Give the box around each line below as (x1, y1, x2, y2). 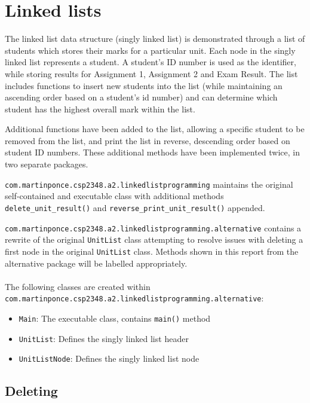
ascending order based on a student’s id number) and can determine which (5, 91, 278, 103)
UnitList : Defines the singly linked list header (19, 332, 189, 344)
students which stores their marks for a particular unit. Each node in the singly (5, 44, 296, 56)
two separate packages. (5, 158, 88, 170)
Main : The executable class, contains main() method (19, 312, 211, 324)
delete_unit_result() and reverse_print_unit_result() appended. (5, 201, 265, 213)
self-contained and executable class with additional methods (5, 190, 224, 202)
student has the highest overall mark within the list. (5, 102, 195, 115)
